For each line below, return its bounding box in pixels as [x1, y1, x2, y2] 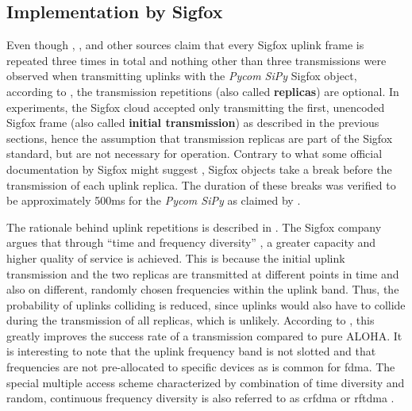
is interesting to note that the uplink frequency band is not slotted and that [6, 343, 376, 359]
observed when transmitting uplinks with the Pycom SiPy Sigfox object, [6, 67, 357, 84]
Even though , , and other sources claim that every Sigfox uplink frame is [6, 36, 364, 53]
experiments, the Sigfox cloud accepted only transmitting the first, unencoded [6, 98, 385, 115]
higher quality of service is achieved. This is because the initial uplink [6, 249, 345, 266]
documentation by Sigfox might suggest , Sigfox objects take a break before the [6, 160, 392, 177]
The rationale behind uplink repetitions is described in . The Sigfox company [6, 218, 382, 235]
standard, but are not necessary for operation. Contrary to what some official [6, 145, 383, 162]
